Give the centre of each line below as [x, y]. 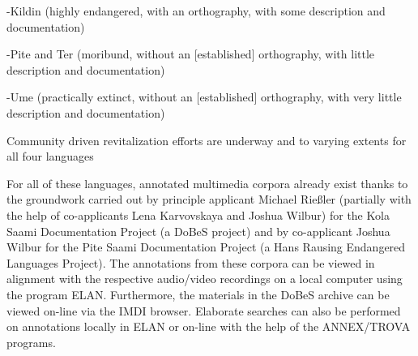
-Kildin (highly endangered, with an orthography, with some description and [196, 11]
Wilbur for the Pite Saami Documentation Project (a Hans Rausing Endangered [206, 247]
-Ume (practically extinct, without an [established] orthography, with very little [204, 97]
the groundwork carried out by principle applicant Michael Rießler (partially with [209, 199]
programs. [31, 342]
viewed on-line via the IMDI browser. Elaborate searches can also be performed [204, 310]
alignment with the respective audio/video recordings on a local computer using [205, 279]
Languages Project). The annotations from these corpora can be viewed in [191, 262]
